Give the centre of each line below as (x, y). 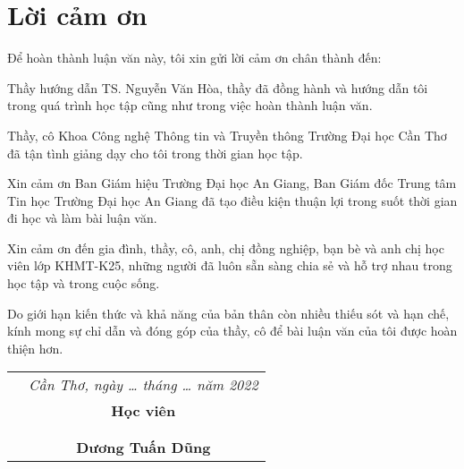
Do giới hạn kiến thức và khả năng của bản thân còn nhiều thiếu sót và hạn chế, (228, 313)
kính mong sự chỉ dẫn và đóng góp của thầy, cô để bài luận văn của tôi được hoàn (232, 331)
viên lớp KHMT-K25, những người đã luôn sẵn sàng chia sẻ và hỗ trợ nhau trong (230, 265)
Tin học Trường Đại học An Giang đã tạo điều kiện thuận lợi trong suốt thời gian (232, 200)
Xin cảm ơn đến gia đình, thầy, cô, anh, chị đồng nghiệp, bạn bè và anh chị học (226, 247)
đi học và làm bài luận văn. (82, 218)
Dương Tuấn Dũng (143, 448)
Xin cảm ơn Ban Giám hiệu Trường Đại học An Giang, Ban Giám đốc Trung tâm (232, 183)
